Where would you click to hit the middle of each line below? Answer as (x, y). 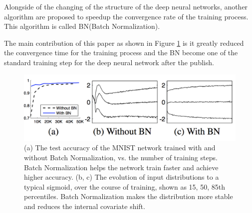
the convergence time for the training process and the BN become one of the (121, 53)
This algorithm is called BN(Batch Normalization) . (82, 26)
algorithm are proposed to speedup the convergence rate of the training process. (126, 16)
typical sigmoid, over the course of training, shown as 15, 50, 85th (125, 186)
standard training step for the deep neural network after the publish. (109, 62)
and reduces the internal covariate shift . (85, 206)
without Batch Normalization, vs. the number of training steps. (121, 158)
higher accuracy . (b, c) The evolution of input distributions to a (122, 177)
